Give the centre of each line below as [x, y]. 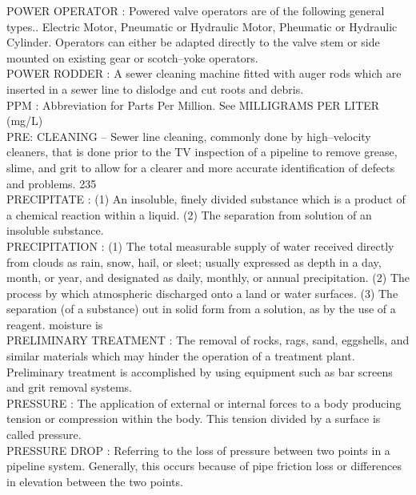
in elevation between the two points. [95, 481]
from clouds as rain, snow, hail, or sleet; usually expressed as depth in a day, [194, 262]
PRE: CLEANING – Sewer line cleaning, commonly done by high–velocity [189, 136]
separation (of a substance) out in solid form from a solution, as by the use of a [201, 309]
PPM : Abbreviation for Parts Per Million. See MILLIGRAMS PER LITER [193, 105]
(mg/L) [25, 121]
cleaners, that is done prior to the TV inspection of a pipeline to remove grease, [202, 152]
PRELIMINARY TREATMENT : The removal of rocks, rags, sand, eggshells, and [208, 340]
